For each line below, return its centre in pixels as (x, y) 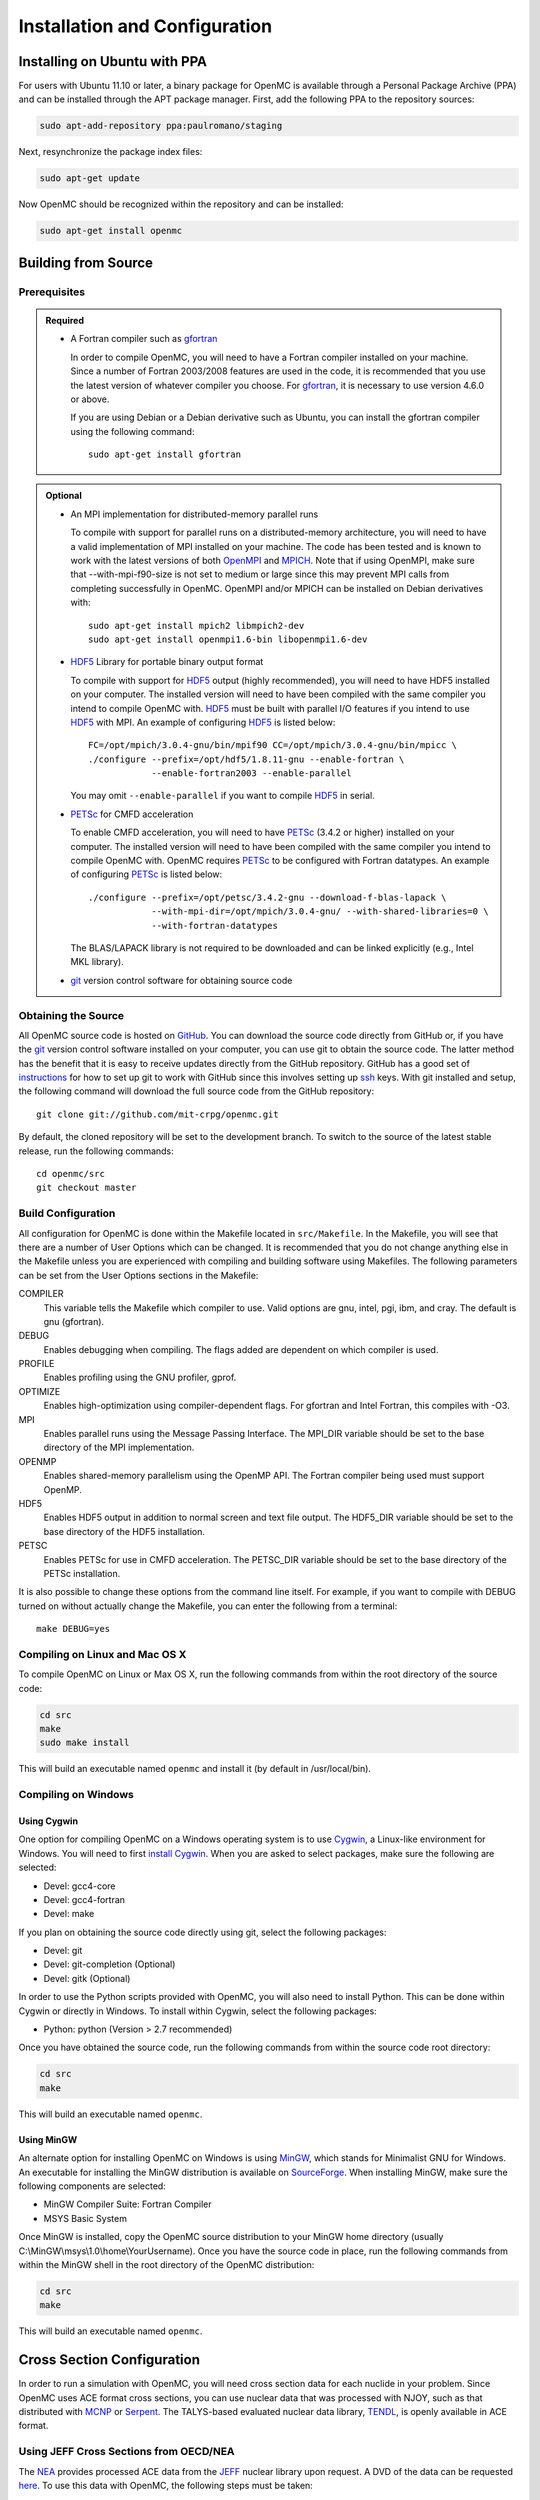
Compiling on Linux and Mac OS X (102, 1654)
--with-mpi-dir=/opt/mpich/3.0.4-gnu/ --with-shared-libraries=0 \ (320, 911)
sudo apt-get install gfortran (165, 454)
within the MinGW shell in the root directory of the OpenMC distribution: (166, 2264)
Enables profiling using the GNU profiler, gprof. (140, 1377)
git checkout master (86, 1188)
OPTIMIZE (39, 1391)
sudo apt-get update (89, 178)
